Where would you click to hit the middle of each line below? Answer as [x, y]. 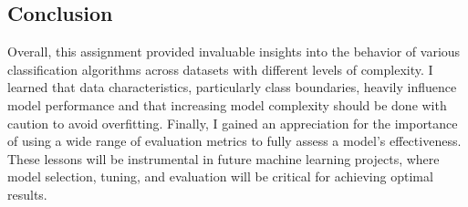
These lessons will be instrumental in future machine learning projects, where [224, 158]
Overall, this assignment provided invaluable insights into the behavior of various [234, 52]
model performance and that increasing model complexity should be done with [227, 104]
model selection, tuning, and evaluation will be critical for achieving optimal [220, 176]
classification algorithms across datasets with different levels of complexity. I [220, 69]
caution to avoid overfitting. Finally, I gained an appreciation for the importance [233, 123]
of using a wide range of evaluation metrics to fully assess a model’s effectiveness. [234, 141]
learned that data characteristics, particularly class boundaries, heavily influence [232, 87]
